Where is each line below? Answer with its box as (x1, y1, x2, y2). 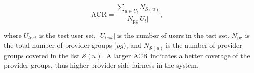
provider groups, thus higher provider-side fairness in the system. (4, 60, 199, 70)
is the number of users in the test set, (117, 30, 230, 40)
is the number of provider (166, 40, 242, 50)
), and (123, 40, 141, 50)
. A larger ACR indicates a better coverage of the (102, 50, 250, 60)
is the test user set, (39, 30, 96, 40)
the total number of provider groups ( (4, 40, 117, 50)
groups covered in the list (4, 50, 80, 60)
